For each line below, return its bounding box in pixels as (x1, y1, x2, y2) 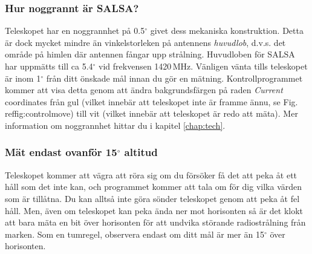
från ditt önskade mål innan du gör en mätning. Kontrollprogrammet (46, 71, 303, 84)
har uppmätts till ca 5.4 (5, 60, 93, 72)
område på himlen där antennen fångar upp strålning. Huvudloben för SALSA (5, 48, 295, 60)
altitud (124, 145, 158, 160)
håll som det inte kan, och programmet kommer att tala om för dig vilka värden (5, 180, 302, 193)
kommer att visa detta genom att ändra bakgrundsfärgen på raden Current (5, 83, 283, 96)
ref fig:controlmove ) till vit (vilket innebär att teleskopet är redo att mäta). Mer (5, 107, 298, 120)
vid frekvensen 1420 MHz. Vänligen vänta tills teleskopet (99, 60, 308, 72)
